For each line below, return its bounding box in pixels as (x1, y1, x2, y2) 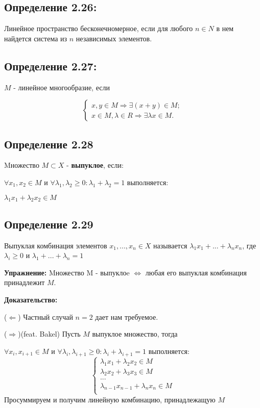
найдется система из (4, 33, 67, 43)
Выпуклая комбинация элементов (4, 240, 107, 250)
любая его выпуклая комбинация (145, 267, 247, 277)
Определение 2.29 (4, 216, 93, 232)
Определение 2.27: (4, 58, 97, 73)
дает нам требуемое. (95, 311, 158, 322)
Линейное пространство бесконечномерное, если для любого (4, 23, 193, 34)
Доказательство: (4, 294, 58, 304)
